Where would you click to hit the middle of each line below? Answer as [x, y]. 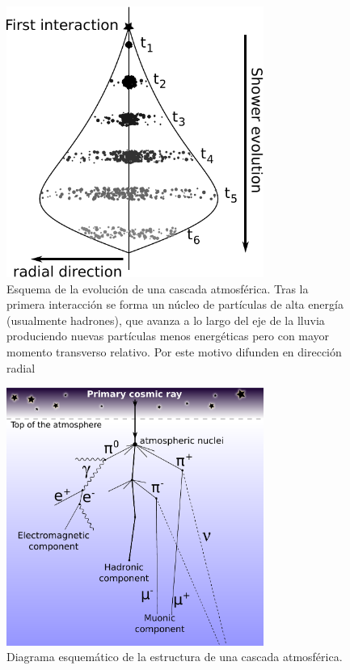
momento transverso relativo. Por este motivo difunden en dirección [174, 352]
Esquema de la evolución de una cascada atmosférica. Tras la [158, 288]
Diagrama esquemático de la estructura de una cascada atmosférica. [175, 657]
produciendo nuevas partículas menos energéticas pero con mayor [168, 336]
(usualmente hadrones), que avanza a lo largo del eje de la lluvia [166, 320]
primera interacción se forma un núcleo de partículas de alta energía [175, 304]
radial [21, 367]
